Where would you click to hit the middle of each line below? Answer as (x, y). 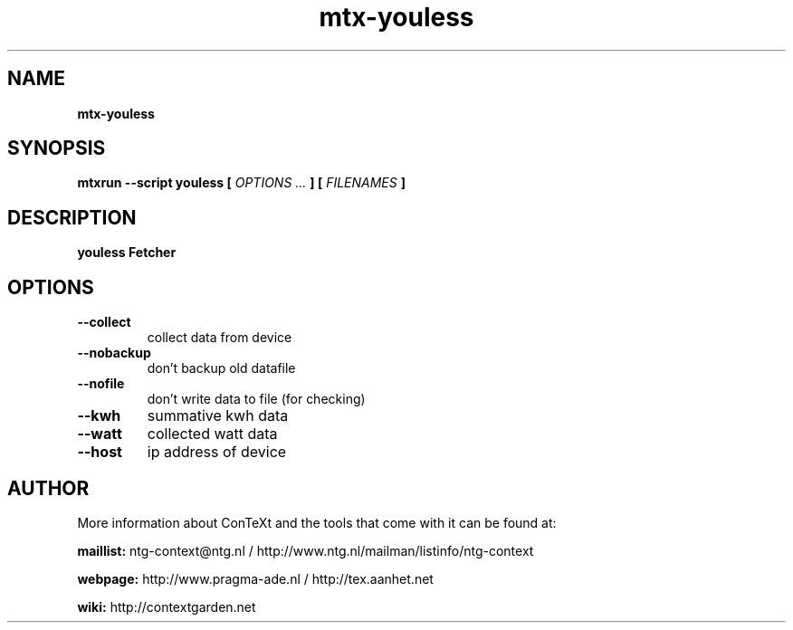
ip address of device (217, 452)
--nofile (101, 384)
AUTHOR (48, 488)
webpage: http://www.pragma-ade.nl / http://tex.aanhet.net (255, 578)
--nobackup (114, 353)
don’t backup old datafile (221, 368)
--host (100, 452)
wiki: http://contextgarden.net (167, 606)
